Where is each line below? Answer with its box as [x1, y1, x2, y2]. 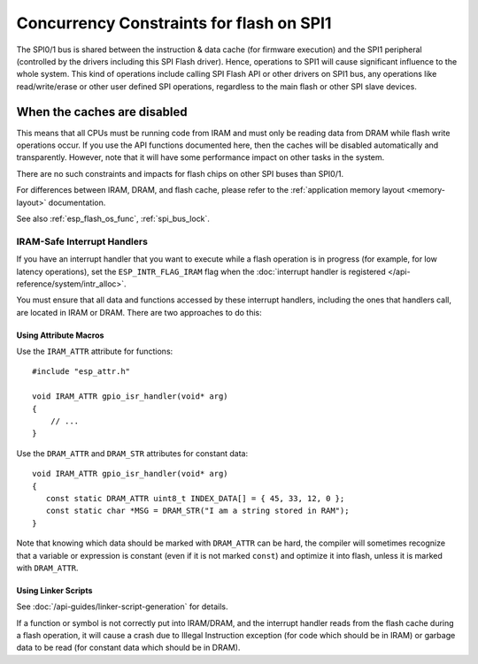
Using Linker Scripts [16, 584, 93, 596]
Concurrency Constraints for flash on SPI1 [16, 13, 332, 33]
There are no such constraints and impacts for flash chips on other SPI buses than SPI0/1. [16, 168, 344, 179]
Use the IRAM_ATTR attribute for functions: [16, 346, 173, 357]
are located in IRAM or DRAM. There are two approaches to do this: [16, 307, 262, 317]
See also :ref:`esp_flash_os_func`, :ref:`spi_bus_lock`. [16, 213, 210, 224]
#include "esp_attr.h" [32, 367, 131, 377]
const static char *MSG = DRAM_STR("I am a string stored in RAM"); [45, 506, 350, 516]
